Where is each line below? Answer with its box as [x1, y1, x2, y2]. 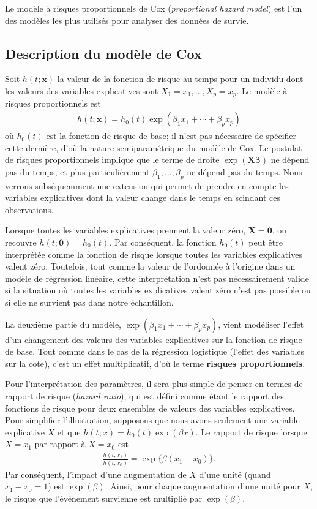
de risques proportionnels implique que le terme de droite [5, 153, 220, 166]
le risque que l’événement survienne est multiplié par [5, 491, 202, 504]
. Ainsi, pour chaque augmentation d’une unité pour [105, 480, 300, 492]
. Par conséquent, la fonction [109, 236, 217, 249]
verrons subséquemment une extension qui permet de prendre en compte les [5, 179, 289, 192]
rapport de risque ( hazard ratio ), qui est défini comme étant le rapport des [5, 389, 284, 402]
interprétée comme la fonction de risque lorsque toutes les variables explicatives [5, 247, 302, 260]
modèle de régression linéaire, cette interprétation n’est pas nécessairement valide [5, 271, 309, 284]
